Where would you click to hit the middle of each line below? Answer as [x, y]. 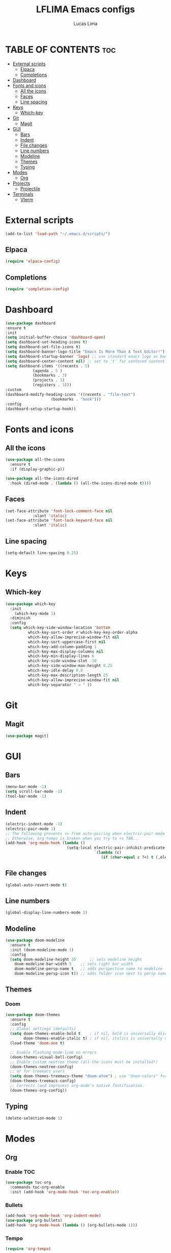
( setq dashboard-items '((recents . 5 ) [48, 366]
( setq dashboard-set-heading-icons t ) [46, 342]
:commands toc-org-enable [37, 1187]
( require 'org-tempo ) [28, 1249]
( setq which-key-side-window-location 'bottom [60, 628]
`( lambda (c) [108, 853]
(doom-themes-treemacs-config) [43, 1081]
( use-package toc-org [28, 1182]
